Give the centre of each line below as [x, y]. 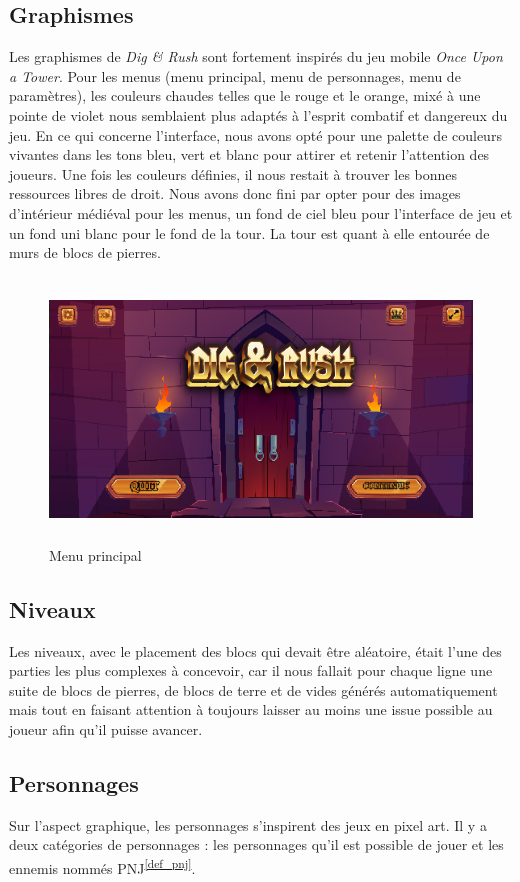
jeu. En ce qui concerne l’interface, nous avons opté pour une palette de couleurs [255, 134]
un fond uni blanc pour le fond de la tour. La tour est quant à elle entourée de [249, 232]
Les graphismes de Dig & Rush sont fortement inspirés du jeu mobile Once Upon [256, 56]
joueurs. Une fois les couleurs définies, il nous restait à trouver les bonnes [233, 173]
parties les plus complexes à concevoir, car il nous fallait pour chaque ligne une [251, 670]
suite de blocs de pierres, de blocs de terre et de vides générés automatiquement [253, 689]
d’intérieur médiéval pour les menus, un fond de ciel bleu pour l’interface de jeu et [261, 212]
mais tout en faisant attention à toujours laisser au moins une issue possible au [251, 709]
